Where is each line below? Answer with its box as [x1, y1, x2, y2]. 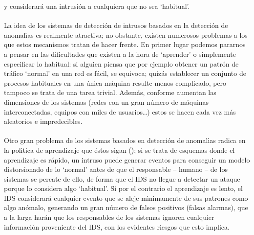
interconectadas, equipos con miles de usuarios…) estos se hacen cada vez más [4, 106, 236, 117]
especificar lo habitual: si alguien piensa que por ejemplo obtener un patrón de [4, 58, 239, 69]
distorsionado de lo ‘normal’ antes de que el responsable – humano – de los [4, 164, 228, 174]
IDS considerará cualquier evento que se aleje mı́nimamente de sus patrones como [4, 192, 248, 203]
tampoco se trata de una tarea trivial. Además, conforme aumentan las [4, 87, 216, 97]
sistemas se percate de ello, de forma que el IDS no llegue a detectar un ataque [4, 173, 240, 184]
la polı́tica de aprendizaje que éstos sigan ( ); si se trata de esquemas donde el [4, 144, 235, 155]
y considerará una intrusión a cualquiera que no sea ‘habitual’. [4, 1, 190, 11]
